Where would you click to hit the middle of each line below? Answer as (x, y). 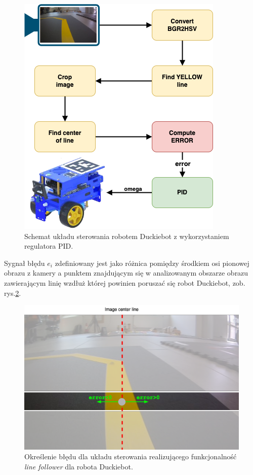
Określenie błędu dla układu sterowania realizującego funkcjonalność (131, 456)
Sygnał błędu (25, 263)
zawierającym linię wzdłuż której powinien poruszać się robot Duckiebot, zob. (125, 282)
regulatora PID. (49, 246)
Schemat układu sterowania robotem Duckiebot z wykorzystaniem (127, 236)
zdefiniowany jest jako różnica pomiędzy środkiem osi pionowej (152, 263)
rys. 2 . (13, 293)
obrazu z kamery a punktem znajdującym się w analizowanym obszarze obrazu (126, 273)
